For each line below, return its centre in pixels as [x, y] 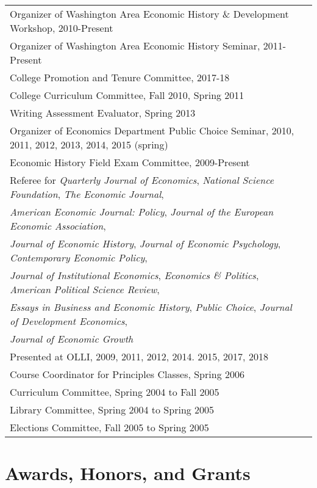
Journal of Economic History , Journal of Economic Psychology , [145, 243]
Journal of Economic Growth [72, 339]
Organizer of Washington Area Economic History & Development [149, 14]
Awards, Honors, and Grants [128, 473]
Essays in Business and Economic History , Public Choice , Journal [151, 307]
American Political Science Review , [85, 289]
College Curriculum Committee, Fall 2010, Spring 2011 [127, 95]
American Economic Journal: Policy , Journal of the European [142, 212]
